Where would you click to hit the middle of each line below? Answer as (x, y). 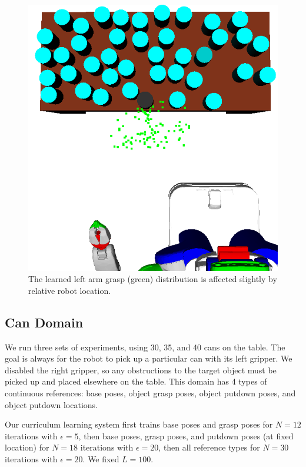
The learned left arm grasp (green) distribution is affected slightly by (153, 279)
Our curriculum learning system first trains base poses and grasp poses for (139, 424)
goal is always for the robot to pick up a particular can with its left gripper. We (149, 358)
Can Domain (44, 322)
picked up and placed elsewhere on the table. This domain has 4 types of (136, 381)
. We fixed (101, 459)
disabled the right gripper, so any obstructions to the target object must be (141, 370)
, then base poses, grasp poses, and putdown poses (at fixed (186, 435)
